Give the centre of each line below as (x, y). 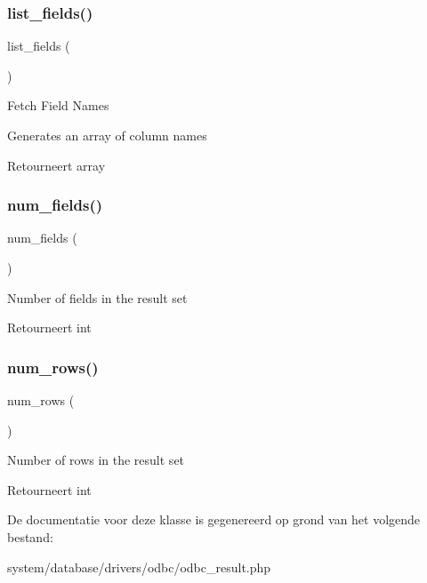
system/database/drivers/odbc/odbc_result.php (139, 567)
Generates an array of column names (107, 135)
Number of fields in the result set (97, 297)
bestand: (30, 536)
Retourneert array (56, 165)
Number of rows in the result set (96, 460)
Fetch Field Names (58, 105)
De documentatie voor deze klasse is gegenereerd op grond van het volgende (214, 519)
